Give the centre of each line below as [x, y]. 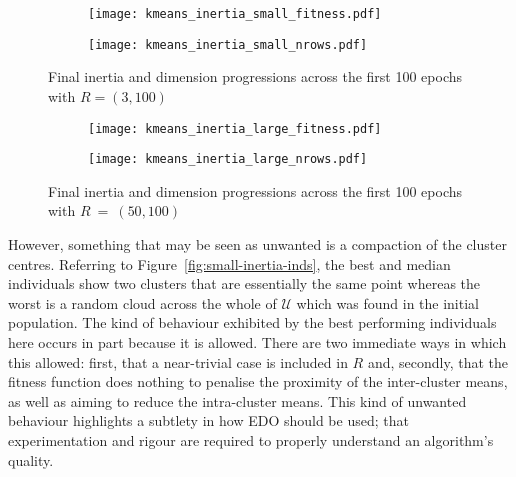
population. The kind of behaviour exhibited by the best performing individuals [252, 322]
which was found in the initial [387, 302]
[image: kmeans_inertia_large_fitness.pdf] [235, 128]
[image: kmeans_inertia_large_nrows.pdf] [228, 159]
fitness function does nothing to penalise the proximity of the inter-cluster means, [258, 381]
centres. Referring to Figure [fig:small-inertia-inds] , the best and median [229, 263]
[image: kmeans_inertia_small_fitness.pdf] [235, 14]
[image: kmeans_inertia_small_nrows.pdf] [228, 44]
